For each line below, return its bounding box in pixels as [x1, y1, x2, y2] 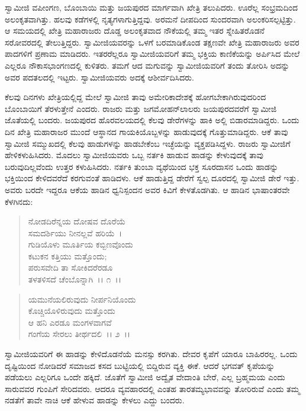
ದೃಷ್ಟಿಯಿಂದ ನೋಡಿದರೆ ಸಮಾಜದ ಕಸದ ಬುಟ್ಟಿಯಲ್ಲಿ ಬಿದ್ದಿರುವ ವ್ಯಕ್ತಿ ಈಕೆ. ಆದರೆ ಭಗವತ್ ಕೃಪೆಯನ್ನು [5, 359, 275, 371]
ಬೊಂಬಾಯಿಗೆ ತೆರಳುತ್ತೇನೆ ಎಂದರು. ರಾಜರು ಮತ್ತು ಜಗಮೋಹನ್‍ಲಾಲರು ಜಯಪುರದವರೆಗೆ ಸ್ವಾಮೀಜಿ [5, 102, 277, 114]
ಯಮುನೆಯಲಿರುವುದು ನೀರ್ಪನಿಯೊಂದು [28, 293, 136, 305]
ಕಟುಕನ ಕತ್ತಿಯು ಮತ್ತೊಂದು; [28, 249, 107, 262]
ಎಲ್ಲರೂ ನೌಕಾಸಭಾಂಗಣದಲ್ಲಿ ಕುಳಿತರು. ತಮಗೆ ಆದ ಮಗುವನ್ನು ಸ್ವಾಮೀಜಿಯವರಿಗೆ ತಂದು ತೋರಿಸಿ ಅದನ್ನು [5, 59, 290, 71]
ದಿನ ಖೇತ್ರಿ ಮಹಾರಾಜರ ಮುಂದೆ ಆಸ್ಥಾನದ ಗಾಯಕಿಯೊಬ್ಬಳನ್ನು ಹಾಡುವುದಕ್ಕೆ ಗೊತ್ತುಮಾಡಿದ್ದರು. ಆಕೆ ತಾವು [5, 125, 288, 137]
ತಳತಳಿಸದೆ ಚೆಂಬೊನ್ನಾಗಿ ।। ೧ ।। [28, 273, 122, 285]
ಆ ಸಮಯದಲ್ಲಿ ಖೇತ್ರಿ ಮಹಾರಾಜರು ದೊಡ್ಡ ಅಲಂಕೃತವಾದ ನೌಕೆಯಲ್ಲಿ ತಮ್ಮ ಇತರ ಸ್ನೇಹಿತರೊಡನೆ [5, 24, 265, 37]
